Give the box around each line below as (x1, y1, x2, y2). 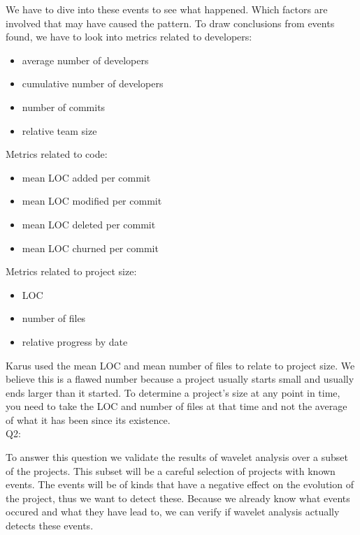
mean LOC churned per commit (22, 240, 159, 255)
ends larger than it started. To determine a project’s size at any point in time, (6, 385, 340, 400)
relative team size (22, 123, 97, 138)
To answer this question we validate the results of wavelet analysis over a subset (6, 450, 348, 464)
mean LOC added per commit (22, 170, 151, 184)
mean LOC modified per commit (22, 193, 162, 208)
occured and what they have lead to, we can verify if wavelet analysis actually (6, 504, 340, 519)
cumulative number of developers (22, 76, 164, 91)
